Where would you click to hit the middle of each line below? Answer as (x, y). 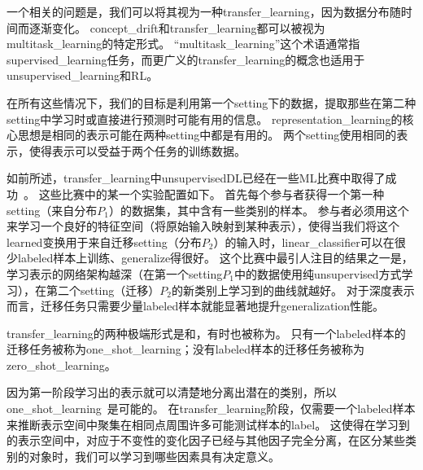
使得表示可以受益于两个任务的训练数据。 (137, 150)
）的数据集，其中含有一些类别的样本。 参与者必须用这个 (259, 210)
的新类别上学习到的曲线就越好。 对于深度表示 (293, 290)
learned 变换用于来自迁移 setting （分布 (104, 242)
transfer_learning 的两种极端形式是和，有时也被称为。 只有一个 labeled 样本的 (206, 333)
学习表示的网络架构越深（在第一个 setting (115, 273)
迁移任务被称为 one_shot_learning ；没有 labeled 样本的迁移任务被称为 (185, 349)
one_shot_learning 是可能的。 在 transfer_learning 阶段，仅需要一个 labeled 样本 (211, 409)
